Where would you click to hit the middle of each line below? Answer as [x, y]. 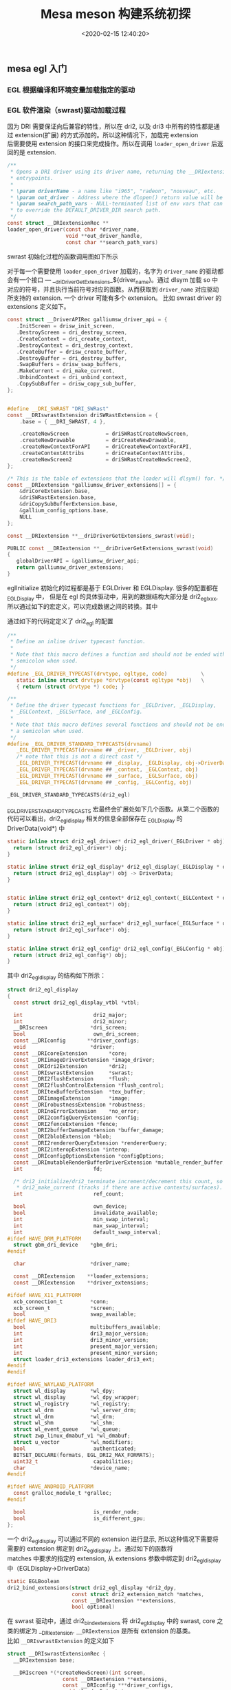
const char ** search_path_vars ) [112, 242]
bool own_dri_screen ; [76, 1034]
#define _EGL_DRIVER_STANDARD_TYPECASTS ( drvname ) [80, 744]
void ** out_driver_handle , [104, 236]
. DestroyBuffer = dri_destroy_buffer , [72, 358]
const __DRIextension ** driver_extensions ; [81, 1282]
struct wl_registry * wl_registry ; [72, 1404]
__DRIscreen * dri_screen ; [70, 1028]
